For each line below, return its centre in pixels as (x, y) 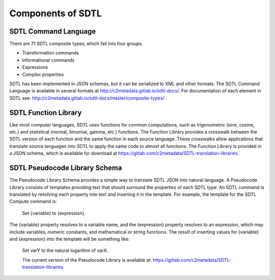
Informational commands (48, 60)
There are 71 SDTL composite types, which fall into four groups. (76, 44)
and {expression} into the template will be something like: (70, 239)
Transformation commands (50, 53)
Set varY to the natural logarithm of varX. (65, 250)
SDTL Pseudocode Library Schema (66, 168)
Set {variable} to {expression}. (54, 213)
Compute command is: (33, 201)
